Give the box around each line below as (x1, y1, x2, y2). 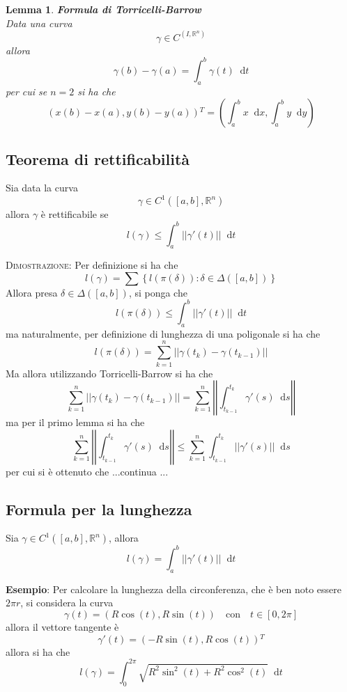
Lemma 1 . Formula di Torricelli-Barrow (6, 2, 201, 16)
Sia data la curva (6, 180, 78, 195)
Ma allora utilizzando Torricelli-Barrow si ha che (6, 365, 213, 380)
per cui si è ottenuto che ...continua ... (6, 464, 169, 478)
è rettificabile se (40, 207, 109, 221)
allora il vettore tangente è (6, 619, 119, 634)
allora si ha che (6, 644, 70, 659)
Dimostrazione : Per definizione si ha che (6, 258, 178, 272)
